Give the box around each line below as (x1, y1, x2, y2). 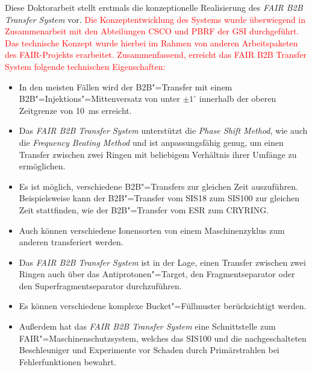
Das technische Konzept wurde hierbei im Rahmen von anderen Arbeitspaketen (5, 36, 298, 49)
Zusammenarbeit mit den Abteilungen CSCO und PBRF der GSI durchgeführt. (5, 25, 299, 37)
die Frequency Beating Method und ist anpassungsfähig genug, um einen (19, 136, 284, 148)
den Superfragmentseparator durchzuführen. (19, 279, 182, 292)
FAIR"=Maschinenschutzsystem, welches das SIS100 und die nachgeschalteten (19, 331, 307, 344)
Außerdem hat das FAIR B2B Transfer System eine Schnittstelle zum (19, 320, 276, 333)
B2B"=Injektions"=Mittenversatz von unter (19, 92, 180, 105)
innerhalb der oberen (199, 92, 276, 105)
